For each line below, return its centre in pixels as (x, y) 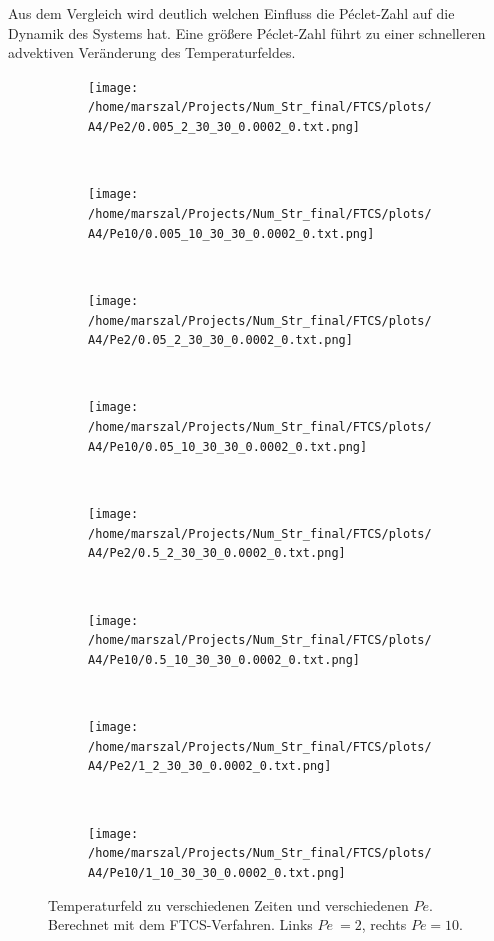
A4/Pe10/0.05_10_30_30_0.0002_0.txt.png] (228, 446)
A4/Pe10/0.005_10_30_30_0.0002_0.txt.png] (231, 233)
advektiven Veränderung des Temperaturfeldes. (152, 52)
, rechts (384, 924)
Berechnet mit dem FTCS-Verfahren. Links (180, 924)
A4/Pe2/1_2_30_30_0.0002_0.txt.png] (210, 766)
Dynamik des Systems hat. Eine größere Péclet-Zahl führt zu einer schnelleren (247, 32)
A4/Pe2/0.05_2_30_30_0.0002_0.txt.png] (220, 340)
